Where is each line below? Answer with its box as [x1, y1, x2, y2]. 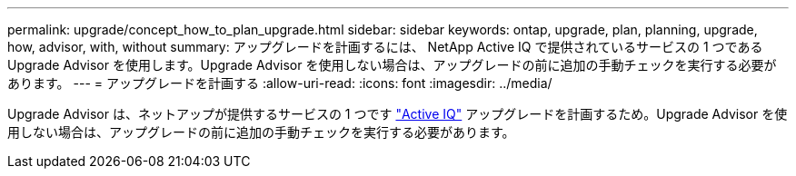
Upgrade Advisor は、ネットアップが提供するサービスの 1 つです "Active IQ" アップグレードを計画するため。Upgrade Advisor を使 [7, 106, 788, 122]
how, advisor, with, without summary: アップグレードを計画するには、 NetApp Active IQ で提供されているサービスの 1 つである [7, 39, 763, 54]
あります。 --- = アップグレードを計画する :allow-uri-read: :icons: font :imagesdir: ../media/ [7, 75, 552, 91]
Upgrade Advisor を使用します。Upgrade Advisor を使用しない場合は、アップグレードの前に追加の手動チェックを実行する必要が [7, 57, 777, 73]
